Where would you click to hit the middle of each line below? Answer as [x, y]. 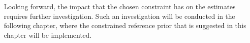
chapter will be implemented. [48, 35]
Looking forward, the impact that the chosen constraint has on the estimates [120, 6]
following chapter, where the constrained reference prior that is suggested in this [125, 25]
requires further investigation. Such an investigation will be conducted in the [120, 16]
